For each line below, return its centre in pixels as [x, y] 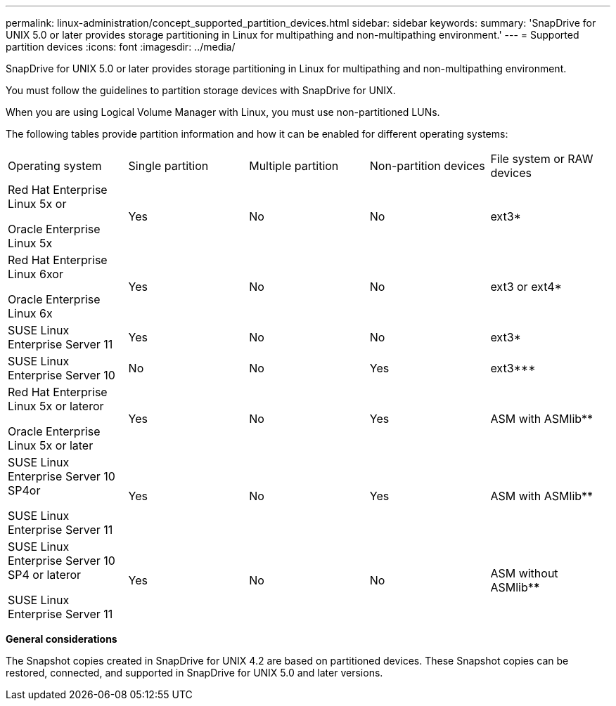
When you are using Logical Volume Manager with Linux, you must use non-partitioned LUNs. [223, 112]
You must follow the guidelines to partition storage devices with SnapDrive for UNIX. [201, 90]
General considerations [62, 639]
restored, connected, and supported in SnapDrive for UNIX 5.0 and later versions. [194, 673]
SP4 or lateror [45, 575]
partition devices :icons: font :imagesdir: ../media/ [121, 47]
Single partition [168, 166]
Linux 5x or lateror [56, 406]
